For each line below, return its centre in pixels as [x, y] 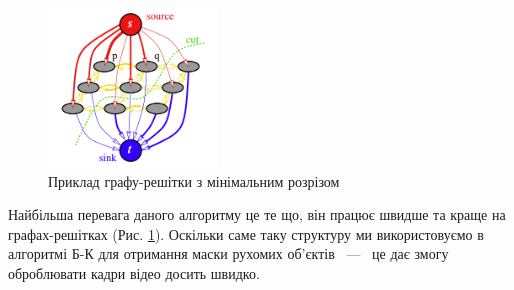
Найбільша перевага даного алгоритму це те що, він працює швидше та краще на [257, 214]
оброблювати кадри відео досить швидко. [134, 273]
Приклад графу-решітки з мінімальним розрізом [194, 180]
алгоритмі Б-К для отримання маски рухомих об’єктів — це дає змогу [228, 253]
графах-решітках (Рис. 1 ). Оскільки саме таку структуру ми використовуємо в [246, 233]
